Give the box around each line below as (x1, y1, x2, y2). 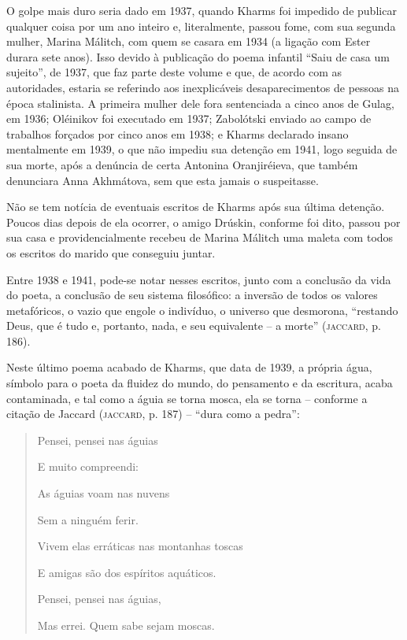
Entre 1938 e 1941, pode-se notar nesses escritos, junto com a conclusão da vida (6, 271, 391, 287)
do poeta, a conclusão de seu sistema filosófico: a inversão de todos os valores (6, 287, 378, 303)
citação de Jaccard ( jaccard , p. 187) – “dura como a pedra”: (6, 405, 300, 422)
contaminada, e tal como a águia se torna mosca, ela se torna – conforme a (6, 390, 368, 406)
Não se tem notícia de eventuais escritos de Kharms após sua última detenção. (6, 198, 385, 215)
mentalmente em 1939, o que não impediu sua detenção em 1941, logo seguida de (6, 141, 398, 157)
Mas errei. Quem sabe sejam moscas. (37, 617, 215, 633)
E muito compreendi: (37, 458, 139, 475)
